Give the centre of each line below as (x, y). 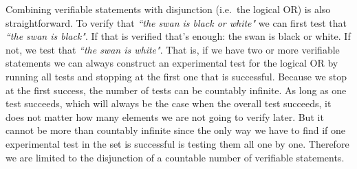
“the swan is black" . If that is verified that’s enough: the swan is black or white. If (178, 36)
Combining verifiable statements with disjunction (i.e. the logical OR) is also (168, 9)
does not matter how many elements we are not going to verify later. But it (165, 116)
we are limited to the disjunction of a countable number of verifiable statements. (175, 157)
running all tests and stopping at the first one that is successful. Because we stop (176, 76)
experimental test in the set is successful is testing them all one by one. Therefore (177, 143)
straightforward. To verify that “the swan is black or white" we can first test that (176, 22)
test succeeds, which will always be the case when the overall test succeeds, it (169, 103)
